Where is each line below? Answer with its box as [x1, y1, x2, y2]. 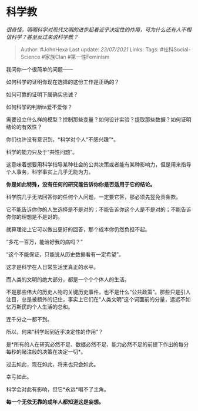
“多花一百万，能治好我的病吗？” [6, 238, 83, 245]
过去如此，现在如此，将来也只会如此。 [6, 360, 99, 367]
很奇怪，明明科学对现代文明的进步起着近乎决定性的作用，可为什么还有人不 [6, 26, 186, 33]
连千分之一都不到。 [6, 315, 53, 323]
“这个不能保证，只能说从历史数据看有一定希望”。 [6, 251, 125, 258]
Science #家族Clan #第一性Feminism [20, 53, 110, 60]
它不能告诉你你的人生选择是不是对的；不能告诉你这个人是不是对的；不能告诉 [6, 206, 192, 213]
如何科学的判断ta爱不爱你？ [6, 103, 73, 110]
